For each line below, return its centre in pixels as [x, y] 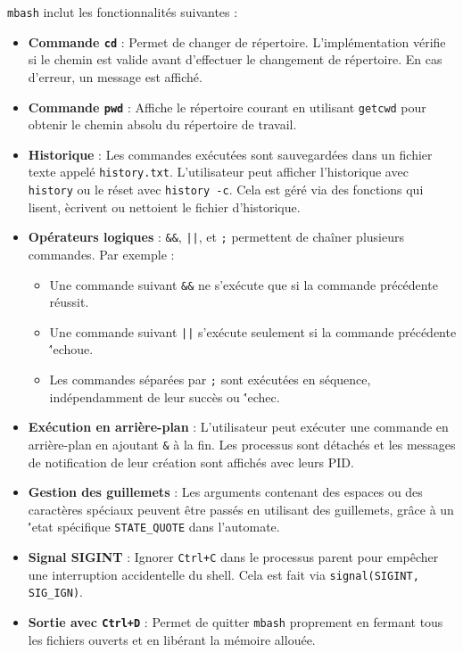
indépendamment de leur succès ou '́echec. [165, 396]
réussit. [69, 302]
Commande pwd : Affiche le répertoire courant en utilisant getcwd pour [227, 107]
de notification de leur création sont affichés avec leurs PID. [191, 462]
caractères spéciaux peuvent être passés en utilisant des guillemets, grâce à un [241, 509]
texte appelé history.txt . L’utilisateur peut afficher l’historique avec [218, 172]
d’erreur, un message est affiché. [115, 76]
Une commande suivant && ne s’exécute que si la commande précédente [244, 284]
